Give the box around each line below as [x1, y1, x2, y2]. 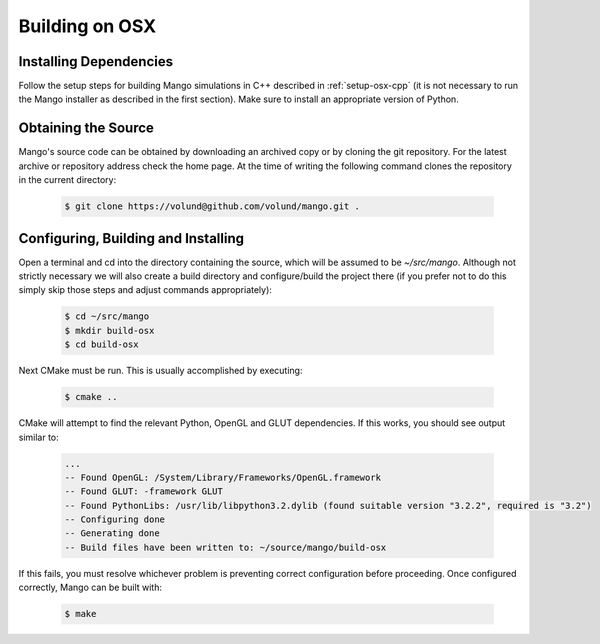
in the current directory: [18, 174, 117, 186]
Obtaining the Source [18, 120, 155, 137]
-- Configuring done [64, 514, 165, 525]
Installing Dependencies [18, 53, 174, 70]
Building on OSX [18, 15, 157, 37]
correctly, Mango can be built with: [18, 581, 163, 594]
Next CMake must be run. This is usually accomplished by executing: [18, 365, 303, 377]
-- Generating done [64, 528, 160, 539]
